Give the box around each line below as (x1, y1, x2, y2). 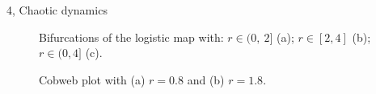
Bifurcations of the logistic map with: (39, 28, 224, 45)
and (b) (187, 71, 225, 88)
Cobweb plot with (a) (39, 71, 146, 88)
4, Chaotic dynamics (6, 2, 108, 18)
